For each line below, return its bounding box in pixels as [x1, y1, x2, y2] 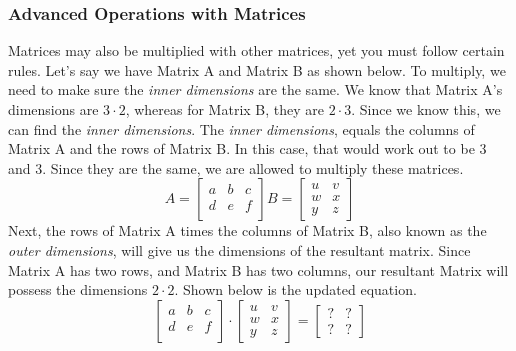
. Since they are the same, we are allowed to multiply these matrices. [42, 157, 464, 178]
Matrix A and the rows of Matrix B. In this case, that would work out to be [8, 138, 475, 159]
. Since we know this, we [351, 99, 501, 119]
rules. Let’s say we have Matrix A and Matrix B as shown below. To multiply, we [8, 59, 506, 80]
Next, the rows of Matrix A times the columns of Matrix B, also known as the [8, 220, 487, 241]
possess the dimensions [8, 279, 148, 300]
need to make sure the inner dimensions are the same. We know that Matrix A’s [8, 79, 503, 100]
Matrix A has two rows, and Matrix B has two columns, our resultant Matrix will [8, 259, 509, 280]
